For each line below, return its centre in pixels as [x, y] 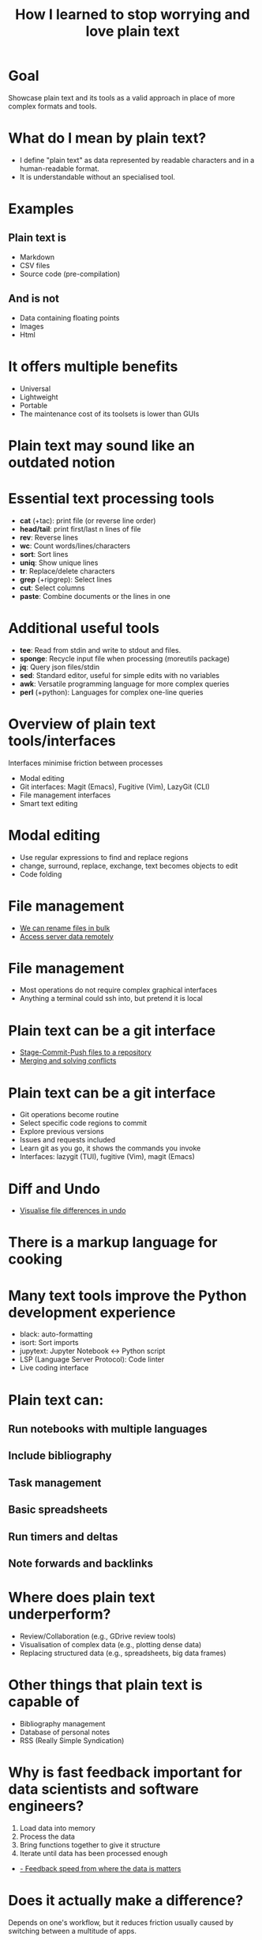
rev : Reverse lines [49, 537]
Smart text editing [49, 803]
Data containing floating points [69, 317]
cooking [36, 1259]
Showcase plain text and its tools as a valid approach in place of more [122, 97]
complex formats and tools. [52, 106]
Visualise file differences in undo [73, 1211]
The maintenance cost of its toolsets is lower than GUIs [109, 414]
